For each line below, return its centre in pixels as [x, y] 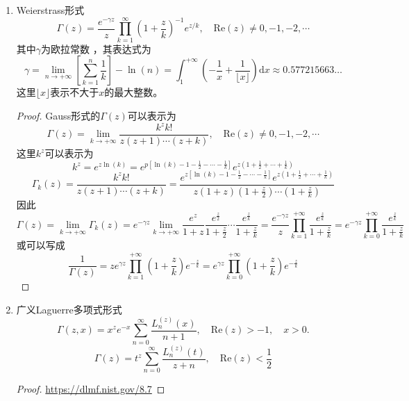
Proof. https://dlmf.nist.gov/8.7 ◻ [91, 389]
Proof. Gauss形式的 [58, 115]
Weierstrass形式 [50, 10]
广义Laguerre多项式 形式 [69, 309]
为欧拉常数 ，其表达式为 [96, 48]
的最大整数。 [134, 92]
